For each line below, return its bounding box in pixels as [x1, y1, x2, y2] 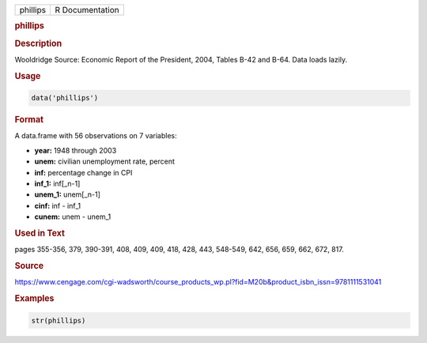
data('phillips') [31, 93, 99, 103]
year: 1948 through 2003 [34, 145, 117, 155]
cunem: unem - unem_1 [34, 212, 111, 221]
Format [14, 115, 43, 126]
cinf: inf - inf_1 [34, 201, 81, 210]
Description [14, 38, 62, 49]
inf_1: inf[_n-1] [34, 179, 81, 188]
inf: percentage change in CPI [34, 168, 133, 177]
